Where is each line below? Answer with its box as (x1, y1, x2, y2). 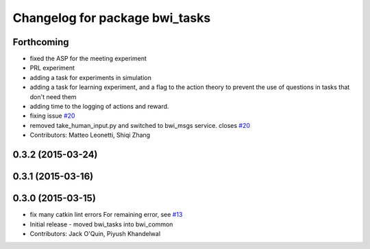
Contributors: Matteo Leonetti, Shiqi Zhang (29, 131, 151, 140)
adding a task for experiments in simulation (29, 73, 152, 81)
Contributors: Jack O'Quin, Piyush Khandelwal (29, 229, 161, 237)
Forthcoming (12, 36, 69, 48)
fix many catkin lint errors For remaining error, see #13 (29, 211, 183, 219)
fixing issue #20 (29, 112, 75, 120)
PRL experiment (29, 64, 75, 72)
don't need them (29, 92, 77, 101)
